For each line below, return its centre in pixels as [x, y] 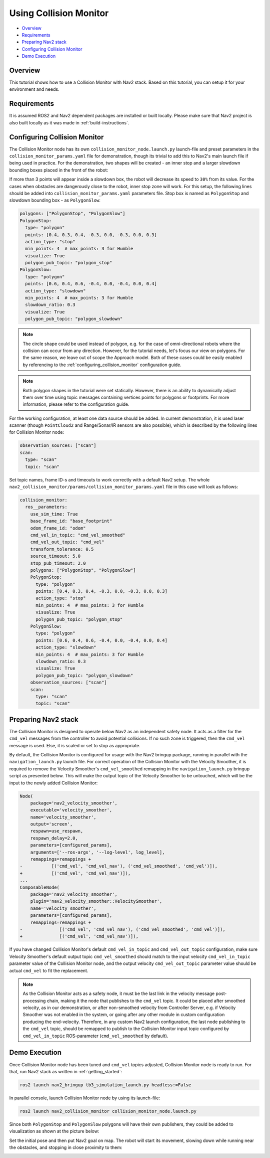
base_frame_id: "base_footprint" [71, 521]
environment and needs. [34, 89]
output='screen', [51, 824]
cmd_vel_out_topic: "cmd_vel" [67, 542]
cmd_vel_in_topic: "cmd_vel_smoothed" [78, 535]
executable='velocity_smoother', [71, 810]
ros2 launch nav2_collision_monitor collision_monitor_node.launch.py [108, 1111]
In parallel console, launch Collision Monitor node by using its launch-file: [84, 1098]
